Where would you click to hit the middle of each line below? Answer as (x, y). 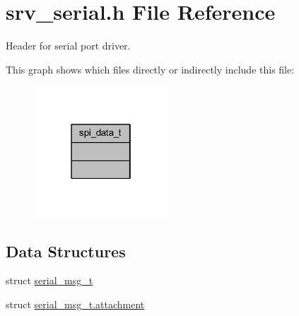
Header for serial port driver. (68, 46)
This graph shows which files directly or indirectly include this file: (150, 69)
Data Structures (66, 251)
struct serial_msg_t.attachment (75, 304)
